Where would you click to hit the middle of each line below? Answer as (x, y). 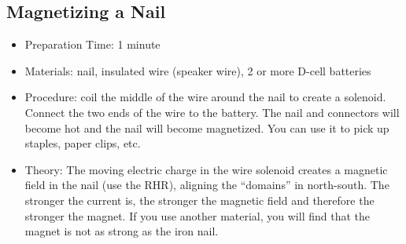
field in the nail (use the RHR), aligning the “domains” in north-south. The (207, 185)
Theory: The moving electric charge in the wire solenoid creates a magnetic (206, 169)
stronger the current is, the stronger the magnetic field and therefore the (199, 200)
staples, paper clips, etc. (83, 143)
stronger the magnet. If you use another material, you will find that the (197, 215)
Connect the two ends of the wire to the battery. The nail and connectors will (212, 112)
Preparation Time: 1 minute (92, 44)
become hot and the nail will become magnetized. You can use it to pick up (207, 127)
